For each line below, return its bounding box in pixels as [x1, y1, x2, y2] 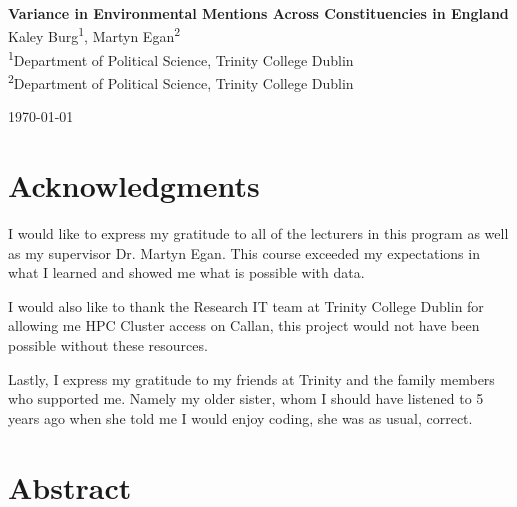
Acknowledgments [8, 165, 260, 206]
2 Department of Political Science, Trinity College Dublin [8, 70, 354, 93]
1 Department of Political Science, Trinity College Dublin [8, 46, 354, 70]
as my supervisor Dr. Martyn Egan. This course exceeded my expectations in [8, 242, 480, 263]
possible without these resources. [8, 335, 208, 356]
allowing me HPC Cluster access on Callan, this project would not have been [8, 315, 480, 336]
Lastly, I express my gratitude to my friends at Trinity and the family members [8, 368, 495, 389]
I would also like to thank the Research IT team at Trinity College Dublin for [8, 295, 484, 316]
